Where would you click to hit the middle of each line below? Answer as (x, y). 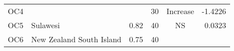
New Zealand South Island (77, 39)
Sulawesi (46, 25)
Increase (180, 11)
